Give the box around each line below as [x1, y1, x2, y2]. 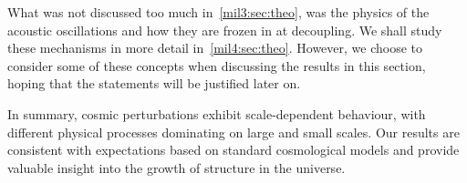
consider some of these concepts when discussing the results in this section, [7, 56, 426, 75]
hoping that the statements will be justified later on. [7, 74, 301, 93]
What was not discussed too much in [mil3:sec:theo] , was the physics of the [7, 3, 430, 21]
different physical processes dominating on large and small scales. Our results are [7, 122, 460, 141]
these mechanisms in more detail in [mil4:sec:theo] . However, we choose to [7, 38, 423, 57]
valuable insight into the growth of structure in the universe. [7, 158, 346, 177]
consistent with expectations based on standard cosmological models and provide [7, 140, 460, 159]
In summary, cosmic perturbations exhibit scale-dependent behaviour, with [7, 104, 426, 123]
